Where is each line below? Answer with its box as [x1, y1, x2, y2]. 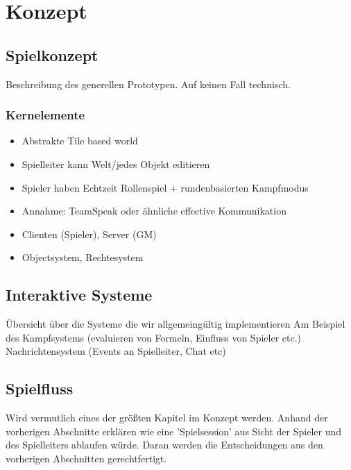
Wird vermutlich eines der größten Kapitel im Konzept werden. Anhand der [6, 410, 328, 425]
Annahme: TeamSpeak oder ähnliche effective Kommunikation [22, 203, 286, 218]
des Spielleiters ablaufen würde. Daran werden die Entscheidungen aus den [6, 437, 323, 452]
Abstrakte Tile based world [22, 133, 138, 148]
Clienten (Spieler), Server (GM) [22, 226, 157, 241]
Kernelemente [6, 106, 85, 124]
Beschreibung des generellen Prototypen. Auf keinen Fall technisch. [6, 76, 291, 91]
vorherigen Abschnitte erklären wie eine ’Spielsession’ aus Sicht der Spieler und [6, 423, 342, 438]
